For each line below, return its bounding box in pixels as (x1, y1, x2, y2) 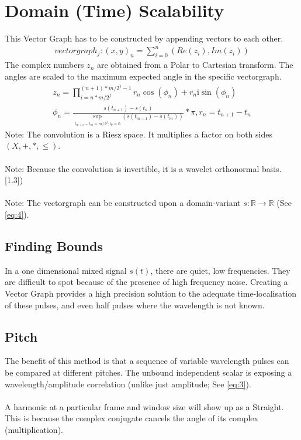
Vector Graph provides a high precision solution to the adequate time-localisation (5, 287, 297, 299)
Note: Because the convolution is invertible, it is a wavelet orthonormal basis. (5, 162, 282, 174)
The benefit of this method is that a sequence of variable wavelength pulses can (5, 355, 289, 367)
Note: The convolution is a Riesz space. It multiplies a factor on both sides (5, 128, 272, 140)
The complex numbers (5, 59, 84, 71)
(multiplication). (5, 423, 63, 435)
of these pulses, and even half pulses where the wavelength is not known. (5, 298, 265, 311)
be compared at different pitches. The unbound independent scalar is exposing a (5, 366, 292, 378)
